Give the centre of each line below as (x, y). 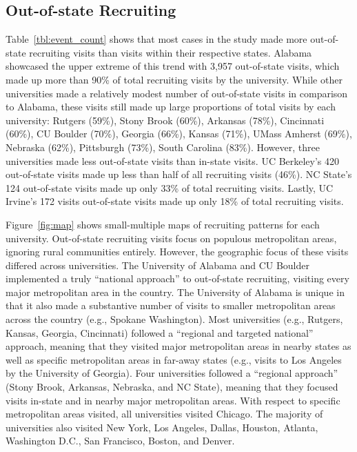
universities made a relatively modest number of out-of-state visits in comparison (177, 93)
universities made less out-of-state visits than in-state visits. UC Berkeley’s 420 (173, 160)
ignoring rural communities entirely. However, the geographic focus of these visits (177, 252)
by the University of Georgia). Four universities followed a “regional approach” (172, 373)
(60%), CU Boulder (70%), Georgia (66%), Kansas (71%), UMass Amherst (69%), (179, 134)
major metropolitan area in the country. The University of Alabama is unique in (175, 292)
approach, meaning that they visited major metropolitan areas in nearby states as (178, 346)
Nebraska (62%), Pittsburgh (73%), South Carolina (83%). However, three (163, 147)
